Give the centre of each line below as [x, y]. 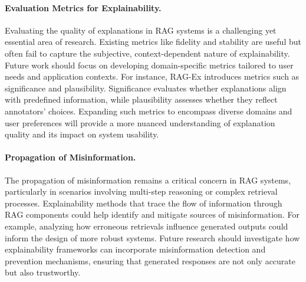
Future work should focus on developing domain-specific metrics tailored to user [149, 65]
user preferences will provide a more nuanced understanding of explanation [140, 122]
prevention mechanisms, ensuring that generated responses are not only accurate [150, 260]
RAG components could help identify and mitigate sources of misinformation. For [152, 214]
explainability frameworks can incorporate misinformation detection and [135, 249]
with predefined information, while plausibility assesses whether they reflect [141, 99]
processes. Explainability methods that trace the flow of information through [144, 203]
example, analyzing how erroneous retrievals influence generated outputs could [147, 226]
